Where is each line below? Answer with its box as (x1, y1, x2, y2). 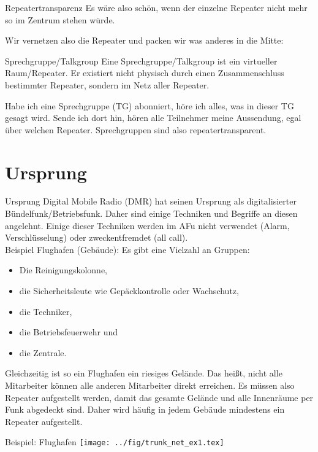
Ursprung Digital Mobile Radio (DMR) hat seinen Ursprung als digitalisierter (5, 195, 297, 208)
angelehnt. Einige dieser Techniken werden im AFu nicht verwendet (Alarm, (5, 219, 290, 232)
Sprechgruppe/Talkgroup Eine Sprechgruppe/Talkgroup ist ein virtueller (5, 54, 278, 67)
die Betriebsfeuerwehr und (19, 325, 118, 338)
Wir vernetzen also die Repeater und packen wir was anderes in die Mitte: (5, 34, 284, 47)
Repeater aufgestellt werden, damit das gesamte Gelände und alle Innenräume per (5, 391, 314, 403)
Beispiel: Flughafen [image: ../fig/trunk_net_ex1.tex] (5, 435, 224, 448)
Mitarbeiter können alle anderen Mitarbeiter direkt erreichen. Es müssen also (5, 379, 295, 391)
